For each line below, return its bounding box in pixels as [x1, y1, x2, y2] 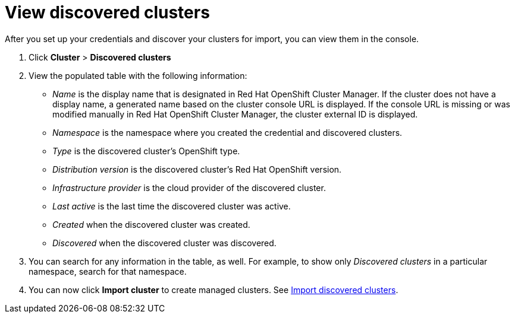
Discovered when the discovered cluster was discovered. [52, 237, 277, 248]
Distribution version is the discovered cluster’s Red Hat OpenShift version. [52, 164, 342, 174]
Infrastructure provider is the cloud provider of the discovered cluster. [52, 182, 326, 193]
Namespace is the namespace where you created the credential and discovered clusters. [52, 127, 403, 138]
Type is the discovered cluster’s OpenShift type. [52, 145, 240, 156]
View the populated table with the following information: [29, 70, 247, 81]
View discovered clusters [5, 2, 210, 23]
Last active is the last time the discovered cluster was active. [52, 201, 291, 211]
